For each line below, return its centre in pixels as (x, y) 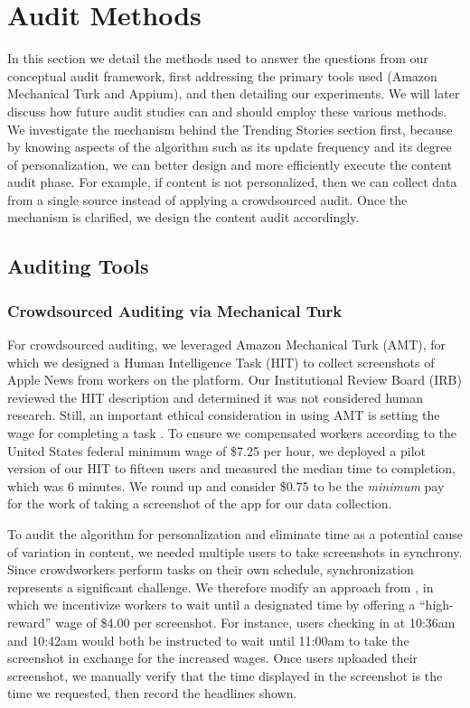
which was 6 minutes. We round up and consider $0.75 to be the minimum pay (226, 485)
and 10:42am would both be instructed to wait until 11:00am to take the (208, 640)
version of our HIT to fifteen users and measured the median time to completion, (231, 468)
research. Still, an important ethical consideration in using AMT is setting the (224, 415)
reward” (29, 622)
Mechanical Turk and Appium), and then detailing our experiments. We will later (234, 93)
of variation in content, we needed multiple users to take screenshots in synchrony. (235, 551)
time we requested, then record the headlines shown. (152, 693)
